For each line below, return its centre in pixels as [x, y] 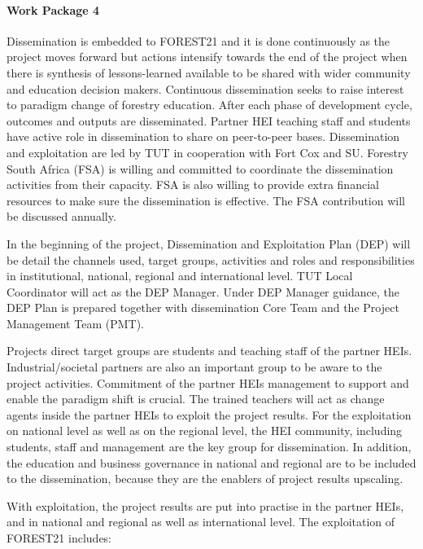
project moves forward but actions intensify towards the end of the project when [207, 57]
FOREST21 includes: [59, 538]
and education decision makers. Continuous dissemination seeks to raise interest [205, 88]
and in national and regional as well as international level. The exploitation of [201, 522]
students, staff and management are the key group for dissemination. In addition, [209, 447]
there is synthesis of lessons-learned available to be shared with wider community [209, 72]
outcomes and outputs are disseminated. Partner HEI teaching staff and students [209, 120]
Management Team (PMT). [75, 323]
